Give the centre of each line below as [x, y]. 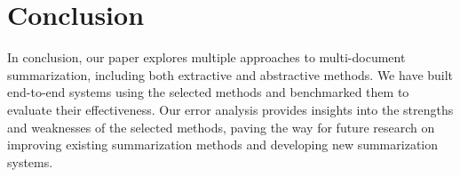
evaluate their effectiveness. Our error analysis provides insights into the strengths [230, 109]
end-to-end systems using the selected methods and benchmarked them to [208, 92]
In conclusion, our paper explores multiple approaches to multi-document [206, 57]
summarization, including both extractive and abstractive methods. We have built [230, 74]
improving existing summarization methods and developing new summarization [222, 145]
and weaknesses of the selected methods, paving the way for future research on [221, 127]
